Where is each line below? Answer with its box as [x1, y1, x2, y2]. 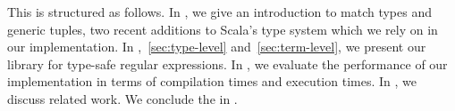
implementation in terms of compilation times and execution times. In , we [7, 72, 417, 91]
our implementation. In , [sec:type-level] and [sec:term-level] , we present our [7, 37, 426, 56]
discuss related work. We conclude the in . [7, 89, 238, 107]
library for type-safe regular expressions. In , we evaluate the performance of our [7, 54, 448, 73]
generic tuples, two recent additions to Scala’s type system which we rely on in [7, 20, 438, 38]
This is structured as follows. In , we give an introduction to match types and [7, 3, 433, 20]
